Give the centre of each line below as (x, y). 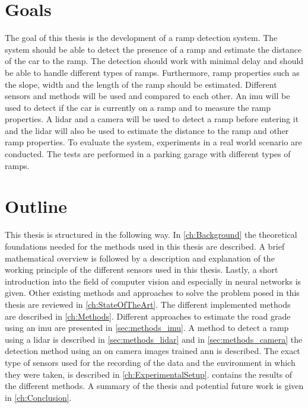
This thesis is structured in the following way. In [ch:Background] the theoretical (151, 235)
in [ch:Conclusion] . (38, 397)
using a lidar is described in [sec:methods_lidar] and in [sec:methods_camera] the (154, 339)
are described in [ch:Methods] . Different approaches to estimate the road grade (148, 316)
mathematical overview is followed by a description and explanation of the (140, 258)
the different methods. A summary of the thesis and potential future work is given (154, 386)
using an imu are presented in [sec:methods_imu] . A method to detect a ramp (147, 328)
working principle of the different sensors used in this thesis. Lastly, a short (142, 270)
